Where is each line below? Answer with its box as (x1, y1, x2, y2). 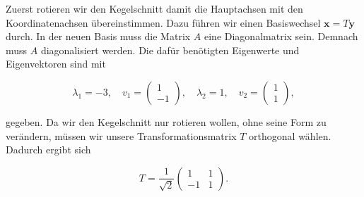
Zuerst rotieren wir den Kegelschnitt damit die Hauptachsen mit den (6, 1, 303, 15)
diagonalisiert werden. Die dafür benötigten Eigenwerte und (40, 42, 300, 57)
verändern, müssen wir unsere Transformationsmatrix (6, 128, 237, 143)
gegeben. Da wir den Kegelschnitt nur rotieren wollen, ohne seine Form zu (6, 114, 327, 129)
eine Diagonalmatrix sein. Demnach (204, 29, 358, 44)
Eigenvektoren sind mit (6, 56, 106, 71)
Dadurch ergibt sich (6, 142, 91, 157)
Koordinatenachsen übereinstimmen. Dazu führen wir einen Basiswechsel (6, 15, 321, 30)
